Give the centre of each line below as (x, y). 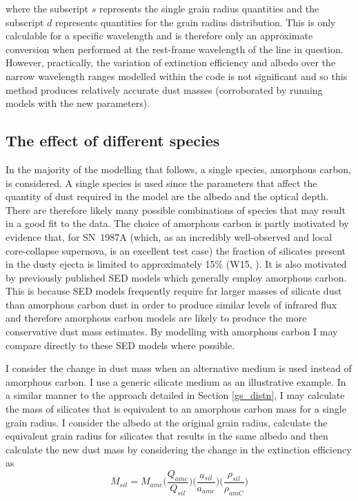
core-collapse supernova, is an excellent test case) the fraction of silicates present (176, 250)
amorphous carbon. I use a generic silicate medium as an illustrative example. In (176, 381)
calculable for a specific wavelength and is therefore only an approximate (159, 36)
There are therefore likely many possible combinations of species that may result (176, 209)
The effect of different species (113, 140)
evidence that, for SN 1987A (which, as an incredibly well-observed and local (169, 236)
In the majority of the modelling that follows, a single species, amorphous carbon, (179, 169)
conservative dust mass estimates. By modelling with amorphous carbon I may (172, 332)
